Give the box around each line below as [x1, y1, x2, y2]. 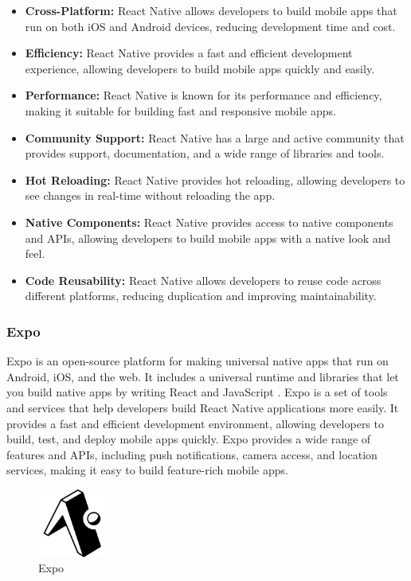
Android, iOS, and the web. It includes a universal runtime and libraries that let [6, 368, 399, 384]
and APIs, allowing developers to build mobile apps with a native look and [25, 229, 391, 246]
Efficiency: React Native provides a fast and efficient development [25, 45, 353, 61]
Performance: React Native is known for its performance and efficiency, [25, 87, 382, 103]
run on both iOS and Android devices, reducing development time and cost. [25, 18, 396, 34]
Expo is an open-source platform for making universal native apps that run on [6, 353, 389, 369]
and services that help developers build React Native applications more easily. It [6, 399, 399, 415]
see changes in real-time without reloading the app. [25, 187, 276, 204]
